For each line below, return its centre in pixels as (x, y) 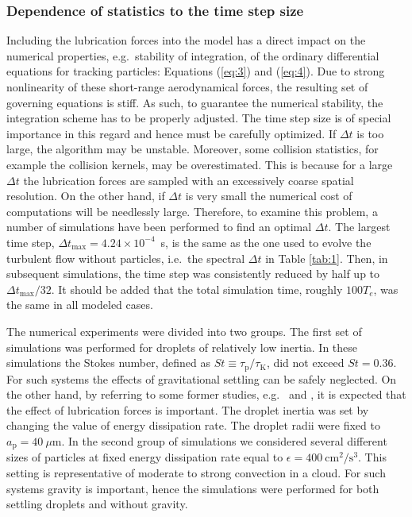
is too (370, 133)
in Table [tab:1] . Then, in (327, 258)
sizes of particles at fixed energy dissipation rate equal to (145, 457)
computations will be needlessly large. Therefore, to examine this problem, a (192, 211)
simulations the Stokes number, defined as (109, 363)
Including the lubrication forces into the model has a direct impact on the (186, 40)
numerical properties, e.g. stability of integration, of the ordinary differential (193, 55)
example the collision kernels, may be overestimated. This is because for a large (200, 164)
